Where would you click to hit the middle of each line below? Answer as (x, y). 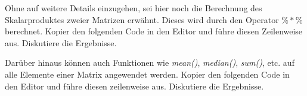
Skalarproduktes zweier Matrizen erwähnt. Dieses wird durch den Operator (142, 19)
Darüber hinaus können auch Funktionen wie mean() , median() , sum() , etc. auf (150, 63)
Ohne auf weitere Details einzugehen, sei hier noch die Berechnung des (134, 8)
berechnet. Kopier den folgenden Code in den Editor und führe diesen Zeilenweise (154, 31)
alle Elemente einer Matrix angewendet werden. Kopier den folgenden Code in (147, 74)
